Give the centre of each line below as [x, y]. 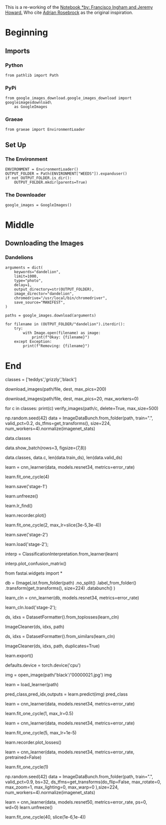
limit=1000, [26, 276]
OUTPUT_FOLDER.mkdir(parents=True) [51, 183]
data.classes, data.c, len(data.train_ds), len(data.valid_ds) [64, 458]
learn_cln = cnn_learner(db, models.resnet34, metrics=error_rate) [72, 598]
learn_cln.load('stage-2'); [31, 608]
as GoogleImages [31, 107]
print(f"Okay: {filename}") [61, 337]
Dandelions [19, 257]
